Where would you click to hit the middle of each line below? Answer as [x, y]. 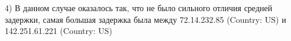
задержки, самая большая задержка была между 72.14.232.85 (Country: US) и [145, 19]
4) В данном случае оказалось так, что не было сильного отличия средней [139, 8]
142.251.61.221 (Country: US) [59, 31]
